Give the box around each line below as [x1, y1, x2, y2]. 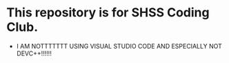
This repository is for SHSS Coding [6, 5, 210, 21]
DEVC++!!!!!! [16, 49, 52, 58]
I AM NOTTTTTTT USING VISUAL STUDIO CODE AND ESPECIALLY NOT [16, 42, 222, 50]
